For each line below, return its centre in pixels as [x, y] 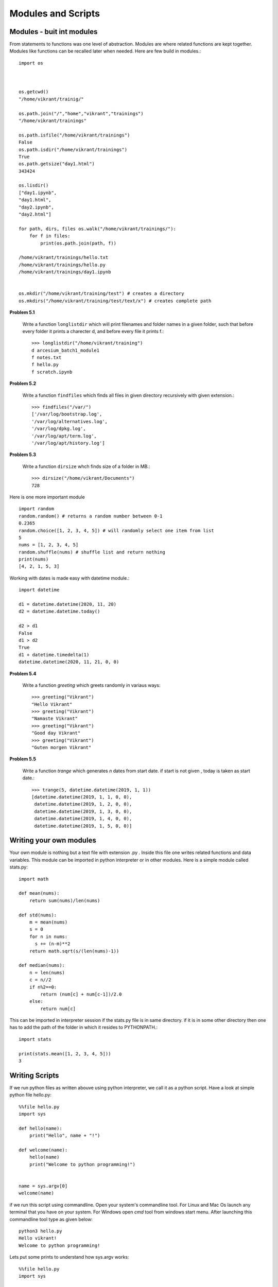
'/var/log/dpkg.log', [59, 429]
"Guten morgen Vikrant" [62, 747]
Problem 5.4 [23, 673]
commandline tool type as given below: [51, 1219]
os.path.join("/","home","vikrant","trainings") [81, 114]
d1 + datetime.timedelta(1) [54, 655]
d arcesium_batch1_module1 [66, 350]
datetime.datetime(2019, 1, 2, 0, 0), [83, 804]
